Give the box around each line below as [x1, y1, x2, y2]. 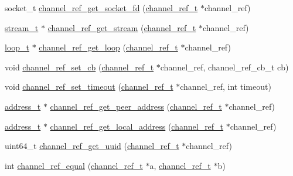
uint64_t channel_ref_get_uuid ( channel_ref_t [5, 140, 179, 152]
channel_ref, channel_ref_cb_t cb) [160, 60, 289, 73]
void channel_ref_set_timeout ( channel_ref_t [5, 80, 173, 93]
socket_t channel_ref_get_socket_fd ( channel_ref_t [5, 2, 198, 13]
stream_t [5, 21, 39, 33]
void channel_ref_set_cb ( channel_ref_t [5, 60, 154, 73]
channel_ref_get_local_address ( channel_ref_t [50, 120, 224, 132]
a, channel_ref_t [149, 159, 211, 171]
